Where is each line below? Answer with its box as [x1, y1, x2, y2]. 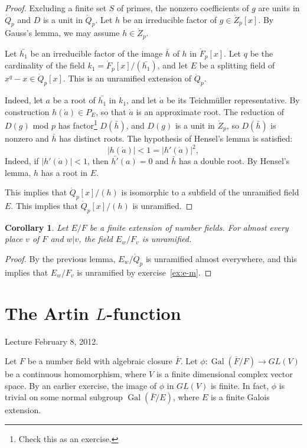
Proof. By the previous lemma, [5, 253, 116, 264]
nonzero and [5, 132, 49, 144]
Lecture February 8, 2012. [5, 335, 99, 347]
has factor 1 [58, 117, 97, 131]
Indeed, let [5, 94, 43, 106]
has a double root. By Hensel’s [179, 155, 290, 167]
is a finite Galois [210, 391, 270, 403]
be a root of [53, 94, 96, 106]
